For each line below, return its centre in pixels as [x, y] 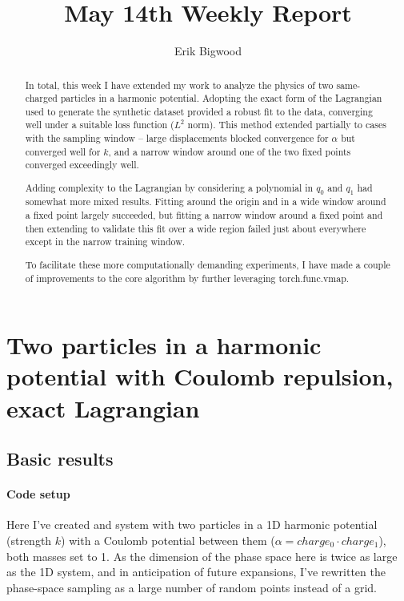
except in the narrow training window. [105, 242]
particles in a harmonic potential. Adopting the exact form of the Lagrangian [221, 98]
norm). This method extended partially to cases [287, 125]
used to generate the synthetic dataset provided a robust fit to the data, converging [199, 111]
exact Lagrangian [103, 407]
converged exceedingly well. [82, 165]
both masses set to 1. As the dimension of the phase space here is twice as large [202, 556]
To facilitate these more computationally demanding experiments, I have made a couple [208, 264]
